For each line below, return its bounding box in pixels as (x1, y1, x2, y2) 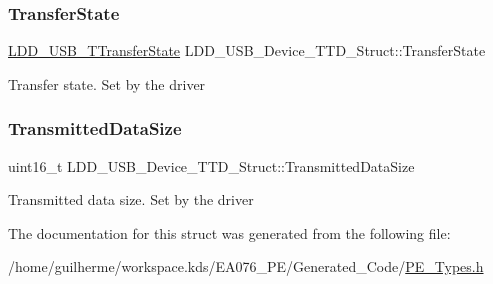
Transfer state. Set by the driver (8, 73, 206, 94)
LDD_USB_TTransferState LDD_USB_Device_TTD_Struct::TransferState (8, 40, 486, 61)
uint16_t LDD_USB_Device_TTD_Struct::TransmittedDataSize (8, 155, 415, 176)
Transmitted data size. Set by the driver (8, 189, 254, 210)
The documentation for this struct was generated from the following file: (8, 222, 451, 243)
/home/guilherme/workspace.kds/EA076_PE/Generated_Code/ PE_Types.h (8, 256, 484, 277)
